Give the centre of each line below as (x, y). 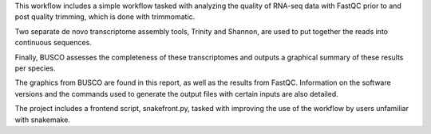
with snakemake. (43, 120)
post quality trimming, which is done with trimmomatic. (105, 17)
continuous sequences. (53, 43)
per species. (35, 68)
